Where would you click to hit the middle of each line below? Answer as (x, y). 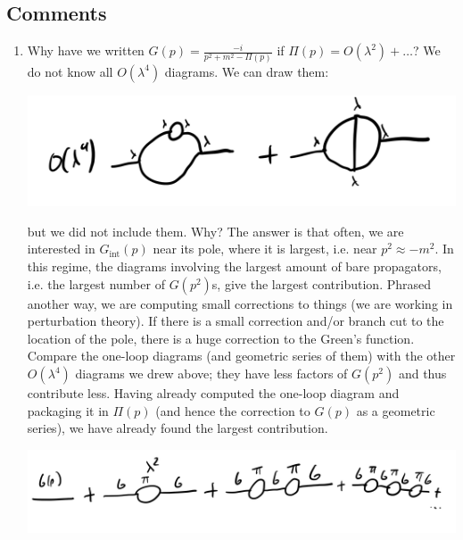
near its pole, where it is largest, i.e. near (265, 249)
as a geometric (396, 410)
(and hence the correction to (233, 410)
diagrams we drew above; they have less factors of (211, 373)
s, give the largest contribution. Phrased (322, 283)
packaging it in (68, 410)
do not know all (70, 71)
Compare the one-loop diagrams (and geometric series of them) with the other (241, 356)
